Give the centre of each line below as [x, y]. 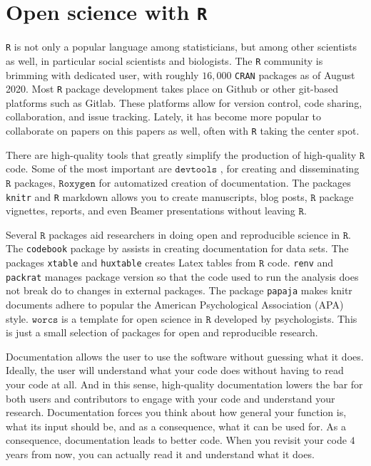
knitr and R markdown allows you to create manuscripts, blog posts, [157, 196]
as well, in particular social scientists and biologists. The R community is [164, 60]
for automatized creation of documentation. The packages [225, 182]
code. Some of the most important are [89, 169]
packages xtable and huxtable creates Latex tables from [131, 262]
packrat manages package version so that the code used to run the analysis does [182, 276]
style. [17, 318]
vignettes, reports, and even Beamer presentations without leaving [151, 211]
